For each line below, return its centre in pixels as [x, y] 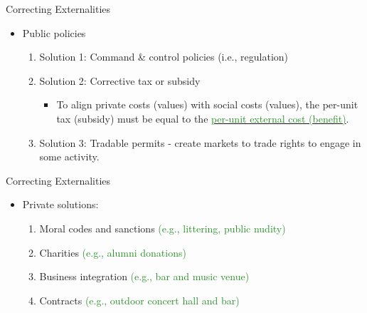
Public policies [54, 32]
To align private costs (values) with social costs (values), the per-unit [207, 104]
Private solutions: [60, 204]
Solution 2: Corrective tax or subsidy [120, 80]
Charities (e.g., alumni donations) [113, 252]
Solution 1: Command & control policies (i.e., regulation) [164, 57]
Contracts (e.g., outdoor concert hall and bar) [139, 300]
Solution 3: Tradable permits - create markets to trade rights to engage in [200, 142]
